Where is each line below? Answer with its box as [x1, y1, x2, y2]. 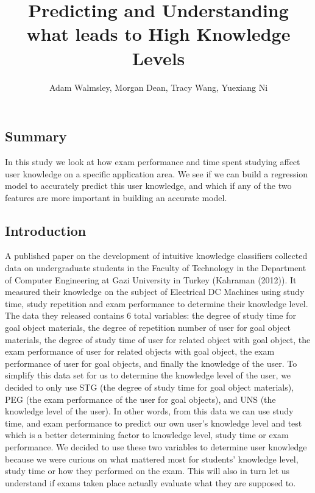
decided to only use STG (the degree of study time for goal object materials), [5, 381, 294, 394]
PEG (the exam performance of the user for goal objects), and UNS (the [5, 392, 276, 405]
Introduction [5, 221, 87, 239]
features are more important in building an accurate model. [5, 191, 227, 204]
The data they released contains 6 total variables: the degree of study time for [5, 309, 296, 322]
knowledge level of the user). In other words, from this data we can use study [5, 405, 294, 417]
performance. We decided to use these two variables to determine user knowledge [5, 440, 307, 453]
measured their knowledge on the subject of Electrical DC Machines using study [5, 285, 305, 298]
